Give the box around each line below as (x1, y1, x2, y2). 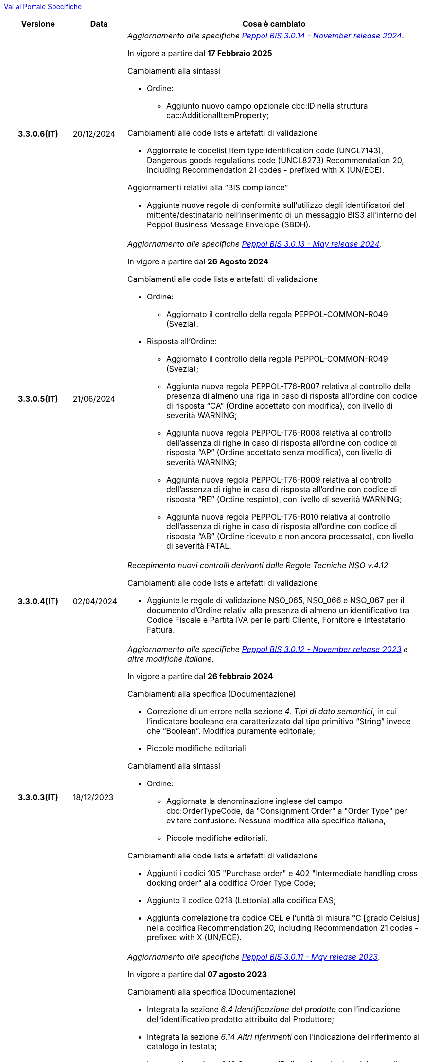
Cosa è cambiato (242, 19, 306, 29)
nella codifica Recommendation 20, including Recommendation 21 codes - (147, 923, 419, 932)
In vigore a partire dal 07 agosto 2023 (127, 969, 267, 979)
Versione (21, 19, 55, 29)
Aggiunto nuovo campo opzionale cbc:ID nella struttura (166, 101, 368, 111)
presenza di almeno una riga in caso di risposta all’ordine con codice (166, 391, 417, 401)
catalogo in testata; (147, 1042, 217, 1051)
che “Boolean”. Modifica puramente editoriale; (147, 726, 316, 736)
